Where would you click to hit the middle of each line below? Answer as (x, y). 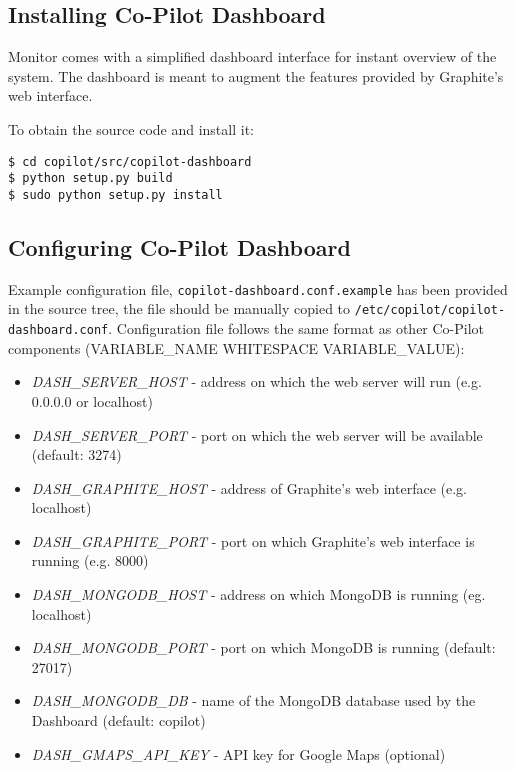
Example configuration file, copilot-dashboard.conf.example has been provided (258, 288)
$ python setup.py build (90, 178)
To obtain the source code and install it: (131, 128)
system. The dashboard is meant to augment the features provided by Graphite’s (256, 75)
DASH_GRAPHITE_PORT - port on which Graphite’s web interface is (253, 540)
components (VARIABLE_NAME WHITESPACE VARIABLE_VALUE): (236, 347)
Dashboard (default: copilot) (118, 720)
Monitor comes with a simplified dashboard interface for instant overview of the (252, 56)
